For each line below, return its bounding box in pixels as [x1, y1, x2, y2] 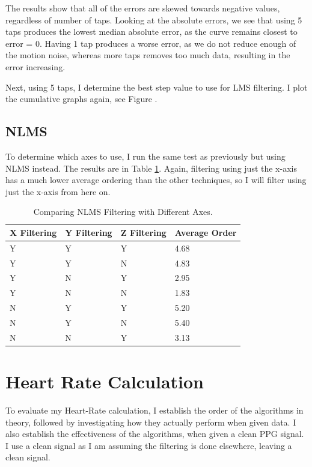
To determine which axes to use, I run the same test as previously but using [5, 149, 286, 162]
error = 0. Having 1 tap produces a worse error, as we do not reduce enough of [5, 37, 296, 49]
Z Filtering [120, 226, 167, 238]
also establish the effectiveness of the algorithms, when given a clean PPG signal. [5, 427, 304, 440]
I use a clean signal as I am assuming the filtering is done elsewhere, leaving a [5, 439, 292, 451]
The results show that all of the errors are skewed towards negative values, [5, 2, 280, 14]
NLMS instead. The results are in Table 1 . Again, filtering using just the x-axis [5, 161, 297, 174]
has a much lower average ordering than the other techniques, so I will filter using [5, 173, 307, 186]
